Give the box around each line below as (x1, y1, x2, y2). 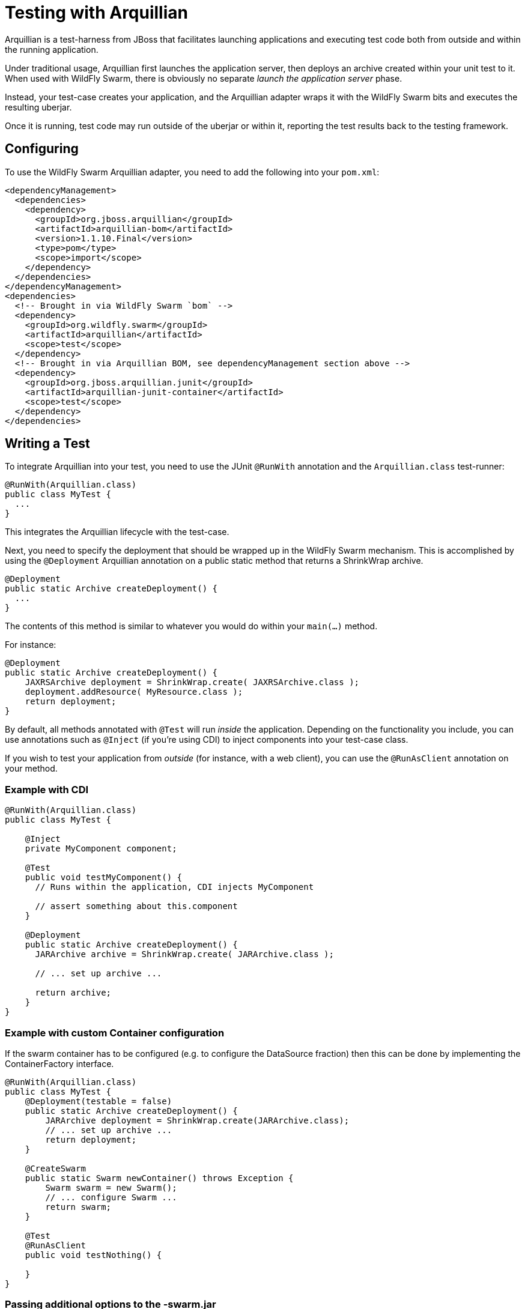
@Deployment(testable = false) (25, 1096, 172, 1106)
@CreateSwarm (25, 1163, 86, 1173)
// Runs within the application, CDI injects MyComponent (35, 882, 314, 892)
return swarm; (45, 1202, 112, 1212)
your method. (5, 763, 58, 774)
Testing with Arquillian (5, 2, 188, 23)
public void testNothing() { (25, 1250, 162, 1260)
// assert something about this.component (35, 901, 238, 911)
